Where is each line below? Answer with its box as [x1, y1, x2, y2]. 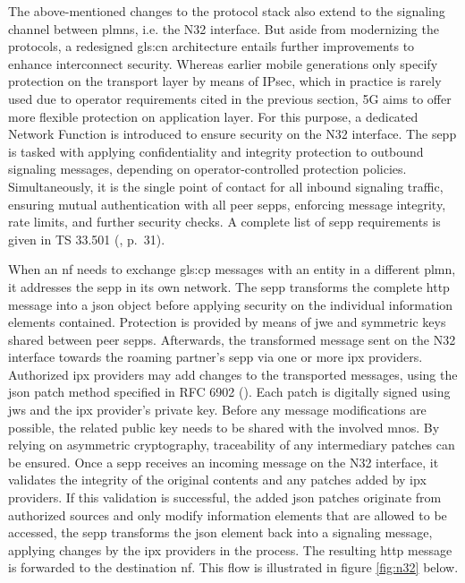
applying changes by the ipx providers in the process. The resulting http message [8, 540, 452, 559]
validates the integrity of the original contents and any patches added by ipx [8, 470, 427, 489]
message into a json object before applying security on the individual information [8, 295, 453, 313]
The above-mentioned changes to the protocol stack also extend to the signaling [8, 2, 445, 20]
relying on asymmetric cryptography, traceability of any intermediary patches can [8, 435, 455, 454]
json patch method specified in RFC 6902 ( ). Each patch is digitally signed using [8, 382, 451, 401]
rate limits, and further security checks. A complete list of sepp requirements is [8, 212, 441, 231]
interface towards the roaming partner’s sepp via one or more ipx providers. [8, 347, 423, 366]
